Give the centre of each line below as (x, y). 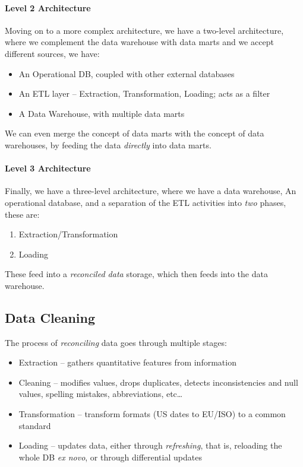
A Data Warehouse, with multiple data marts (102, 113)
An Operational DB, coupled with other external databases (127, 73)
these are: (22, 214)
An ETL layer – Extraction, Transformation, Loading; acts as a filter (144, 93)
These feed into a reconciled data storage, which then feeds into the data (136, 274)
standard (35, 425)
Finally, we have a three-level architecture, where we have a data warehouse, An (151, 191)
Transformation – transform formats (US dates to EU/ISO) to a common (152, 414)
